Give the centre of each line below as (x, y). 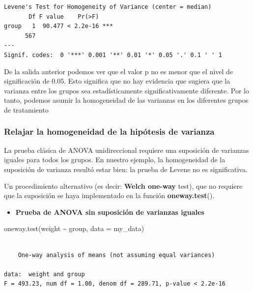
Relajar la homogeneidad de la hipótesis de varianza (109, 131)
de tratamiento (26, 109)
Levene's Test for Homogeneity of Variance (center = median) (108, 7)
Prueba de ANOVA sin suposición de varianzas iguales (110, 212)
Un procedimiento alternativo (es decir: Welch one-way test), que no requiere (123, 186)
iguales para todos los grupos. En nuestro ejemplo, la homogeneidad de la (115, 160)
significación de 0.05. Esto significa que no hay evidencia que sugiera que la (117, 81)
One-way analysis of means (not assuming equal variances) (116, 255)
